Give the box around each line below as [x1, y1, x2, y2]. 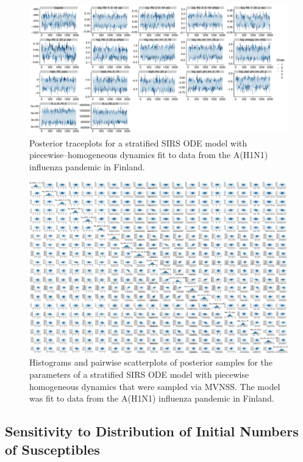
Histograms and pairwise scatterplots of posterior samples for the [29, 356, 273, 369]
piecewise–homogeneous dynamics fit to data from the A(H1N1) [29, 148, 268, 161]
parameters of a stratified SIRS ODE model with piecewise [29, 367, 249, 380]
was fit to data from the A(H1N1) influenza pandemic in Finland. [29, 392, 274, 405]
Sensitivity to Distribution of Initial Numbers [5, 422, 299, 441]
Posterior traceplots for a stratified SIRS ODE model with [29, 136, 248, 149]
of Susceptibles [5, 439, 100, 458]
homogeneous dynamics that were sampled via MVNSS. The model [29, 380, 280, 392]
